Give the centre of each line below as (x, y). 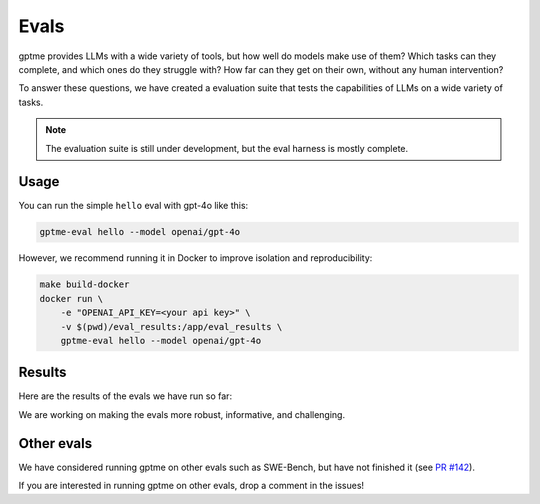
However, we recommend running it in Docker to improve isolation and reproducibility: (195, 258)
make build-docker (84, 284)
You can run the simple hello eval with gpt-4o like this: (133, 206)
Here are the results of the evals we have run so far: (125, 396)
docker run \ (71, 298)
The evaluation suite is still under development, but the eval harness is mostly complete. (227, 148)
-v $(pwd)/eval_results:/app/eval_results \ (171, 326)
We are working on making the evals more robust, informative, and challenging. (181, 414)
